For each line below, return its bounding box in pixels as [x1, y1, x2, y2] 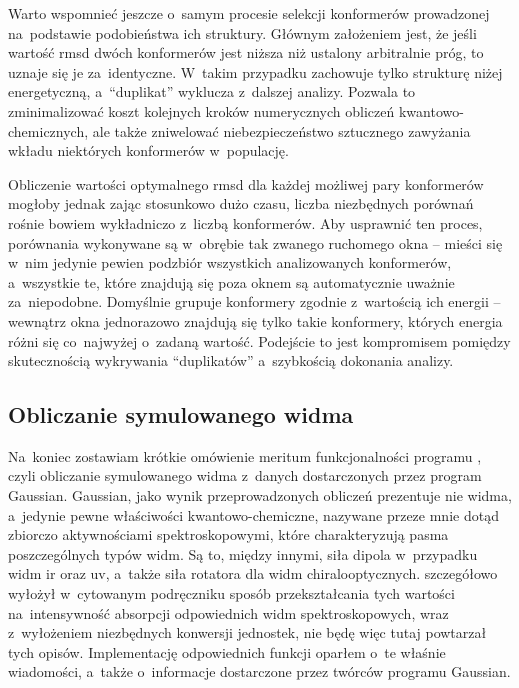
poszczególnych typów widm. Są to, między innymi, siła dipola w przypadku [8, 543, 478, 564]
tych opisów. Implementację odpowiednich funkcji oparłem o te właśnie [8, 641, 446, 662]
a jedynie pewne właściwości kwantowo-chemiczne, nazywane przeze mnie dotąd [8, 504, 499, 525]
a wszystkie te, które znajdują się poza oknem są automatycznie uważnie [8, 271, 455, 292]
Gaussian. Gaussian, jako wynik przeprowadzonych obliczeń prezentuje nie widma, [8, 485, 512, 506]
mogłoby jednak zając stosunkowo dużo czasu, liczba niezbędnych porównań [8, 193, 474, 214]
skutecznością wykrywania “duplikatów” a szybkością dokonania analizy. [8, 350, 454, 371]
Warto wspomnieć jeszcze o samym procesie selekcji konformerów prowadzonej [8, 3, 490, 23]
